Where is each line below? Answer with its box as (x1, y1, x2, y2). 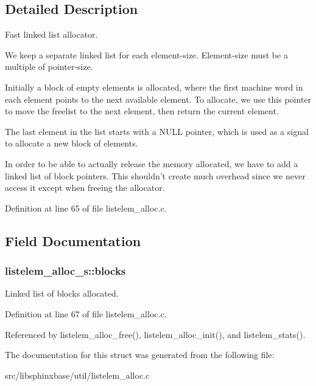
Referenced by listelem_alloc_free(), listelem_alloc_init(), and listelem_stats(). (5, 328, 306, 340)
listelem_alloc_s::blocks (5, 263, 126, 278)
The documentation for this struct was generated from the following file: (5, 348, 275, 361)
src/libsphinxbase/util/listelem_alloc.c (5, 368, 150, 381)
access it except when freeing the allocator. (5, 181, 165, 194)
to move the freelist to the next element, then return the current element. (5, 105, 279, 117)
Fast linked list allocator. (5, 28, 98, 41)
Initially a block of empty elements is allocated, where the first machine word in (5, 80, 303, 93)
